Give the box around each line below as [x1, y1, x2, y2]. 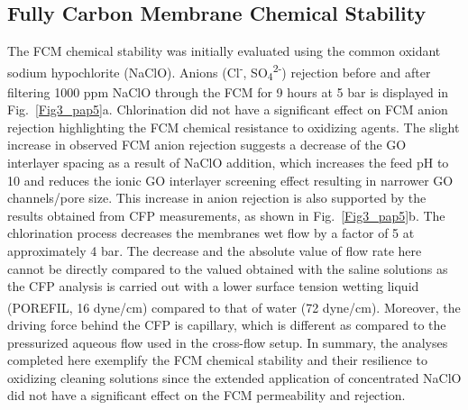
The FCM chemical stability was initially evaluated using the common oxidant [7, 41, 441, 60]
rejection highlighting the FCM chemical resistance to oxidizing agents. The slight [7, 117, 460, 136]
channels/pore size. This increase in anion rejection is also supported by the [7, 188, 427, 207]
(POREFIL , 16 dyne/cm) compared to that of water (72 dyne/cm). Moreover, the [7, 297, 461, 316]
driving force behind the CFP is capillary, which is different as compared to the [7, 314, 446, 333]
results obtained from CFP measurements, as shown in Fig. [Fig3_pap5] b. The [7, 205, 445, 224]
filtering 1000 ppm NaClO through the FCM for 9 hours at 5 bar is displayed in [7, 82, 449, 101]
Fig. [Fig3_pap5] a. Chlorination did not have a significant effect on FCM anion [7, 100, 448, 119]
